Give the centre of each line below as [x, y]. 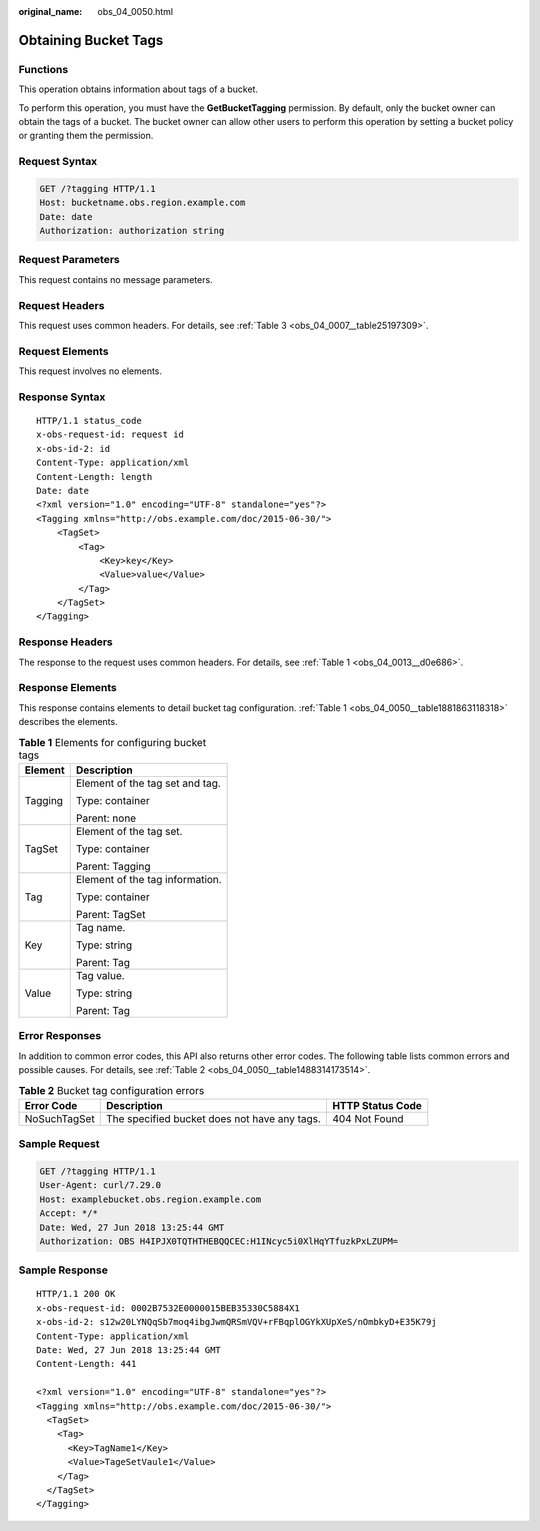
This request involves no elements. [90, 371]
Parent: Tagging [113, 866]
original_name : [50, 11]
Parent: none [106, 818]
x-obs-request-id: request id [110, 434]
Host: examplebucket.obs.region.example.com [150, 1199]
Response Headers [66, 642]
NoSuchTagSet [59, 1118]
